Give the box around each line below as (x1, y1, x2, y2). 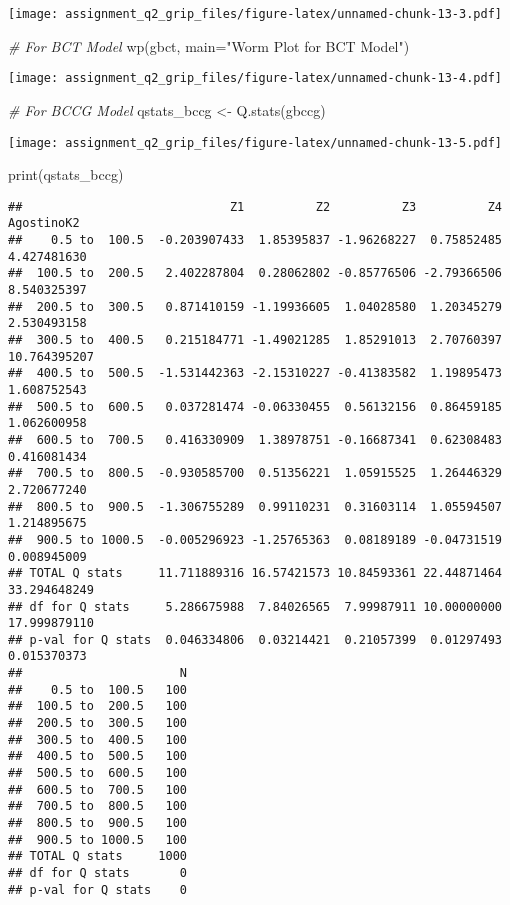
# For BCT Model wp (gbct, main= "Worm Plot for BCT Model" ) (8, 35, 410, 56)
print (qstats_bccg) (8, 164, 124, 185)
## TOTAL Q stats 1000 (8, 849, 187, 864)
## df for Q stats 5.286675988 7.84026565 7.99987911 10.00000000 (8, 599, 502, 614)
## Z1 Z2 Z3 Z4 (8, 199, 502, 214)
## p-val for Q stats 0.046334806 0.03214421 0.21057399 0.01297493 (8, 632, 502, 647)
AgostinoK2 (8, 216, 80, 231)
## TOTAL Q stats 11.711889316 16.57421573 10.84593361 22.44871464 (8, 566, 502, 581)
